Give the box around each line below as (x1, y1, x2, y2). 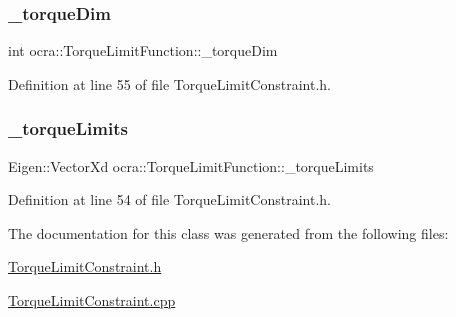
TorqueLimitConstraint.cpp (8, 290, 176, 310)
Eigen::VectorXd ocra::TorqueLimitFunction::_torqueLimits (8, 155, 374, 176)
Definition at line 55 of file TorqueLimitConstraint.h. (8, 73, 331, 94)
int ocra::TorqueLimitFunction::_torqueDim (8, 40, 278, 61)
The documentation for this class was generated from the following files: (8, 222, 449, 243)
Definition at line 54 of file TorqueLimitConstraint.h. (8, 189, 331, 210)
